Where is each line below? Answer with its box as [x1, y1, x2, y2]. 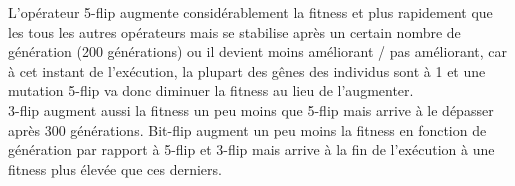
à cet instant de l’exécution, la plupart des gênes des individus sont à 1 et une [8, 60, 486, 81]
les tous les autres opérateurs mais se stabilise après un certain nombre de [8, 21, 461, 42]
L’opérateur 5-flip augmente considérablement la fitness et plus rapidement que [8, 2, 493, 22]
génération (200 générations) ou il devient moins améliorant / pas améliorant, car [8, 41, 507, 62]
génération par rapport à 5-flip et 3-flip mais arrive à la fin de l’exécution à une [8, 139, 495, 160]
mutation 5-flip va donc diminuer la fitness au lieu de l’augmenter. [8, 80, 414, 101]
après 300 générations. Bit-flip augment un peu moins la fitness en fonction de [8, 119, 487, 140]
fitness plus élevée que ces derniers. [8, 158, 222, 179]
